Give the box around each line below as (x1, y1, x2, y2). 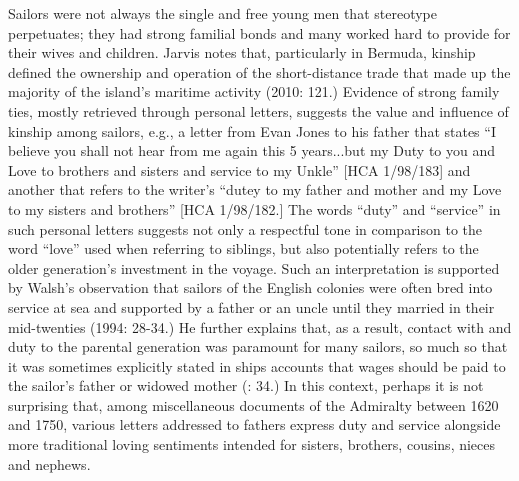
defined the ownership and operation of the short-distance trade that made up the (8, 61, 511, 82)
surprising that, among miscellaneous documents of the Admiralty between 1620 (8, 394, 499, 415)
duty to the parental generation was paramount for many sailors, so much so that (8, 336, 508, 357)
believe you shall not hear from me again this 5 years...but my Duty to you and (8, 140, 496, 161)
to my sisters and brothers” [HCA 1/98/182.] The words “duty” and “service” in (8, 198, 501, 219)
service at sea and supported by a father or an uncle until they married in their (8, 296, 495, 317)
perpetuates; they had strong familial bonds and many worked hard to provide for (8, 22, 511, 43)
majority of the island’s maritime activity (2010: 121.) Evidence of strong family (8, 81, 500, 102)
